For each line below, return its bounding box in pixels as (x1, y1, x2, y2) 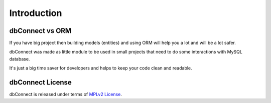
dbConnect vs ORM (9, 26, 72, 35)
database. (9, 55, 30, 62)
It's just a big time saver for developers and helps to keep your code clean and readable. (9, 65, 193, 71)
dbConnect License (9, 78, 72, 87)
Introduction (9, 7, 62, 18)
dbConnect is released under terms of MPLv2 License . (9, 91, 122, 97)
